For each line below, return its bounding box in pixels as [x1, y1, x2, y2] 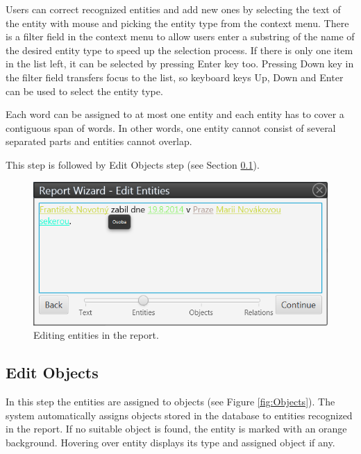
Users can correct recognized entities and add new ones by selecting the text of [6, 2, 341, 16]
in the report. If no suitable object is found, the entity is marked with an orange [6, 421, 347, 436]
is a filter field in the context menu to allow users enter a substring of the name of [6, 29, 355, 44]
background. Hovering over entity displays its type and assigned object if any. [6, 435, 335, 449]
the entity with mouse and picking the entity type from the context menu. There [6, 15, 349, 30]
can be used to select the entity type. [6, 83, 163, 98]
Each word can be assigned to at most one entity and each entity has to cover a [6, 107, 344, 121]
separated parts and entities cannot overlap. [6, 134, 192, 149]
